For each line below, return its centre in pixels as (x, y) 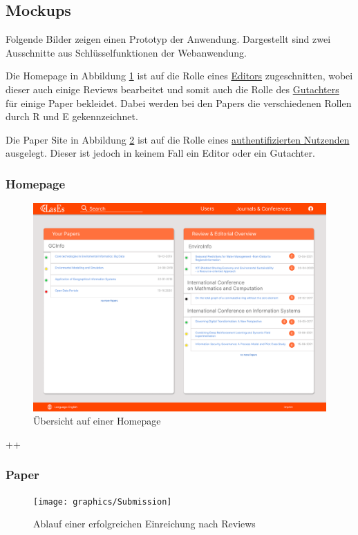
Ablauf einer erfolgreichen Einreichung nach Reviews (144, 524)
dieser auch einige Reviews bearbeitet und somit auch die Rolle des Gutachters (172, 89)
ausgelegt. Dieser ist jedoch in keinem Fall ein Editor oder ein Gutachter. (160, 153)
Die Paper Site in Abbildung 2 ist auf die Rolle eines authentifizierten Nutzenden (178, 139)
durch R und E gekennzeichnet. (72, 116)
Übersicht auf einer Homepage (97, 421)
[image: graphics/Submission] (103, 502)
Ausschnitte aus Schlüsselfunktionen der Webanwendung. (126, 52)
